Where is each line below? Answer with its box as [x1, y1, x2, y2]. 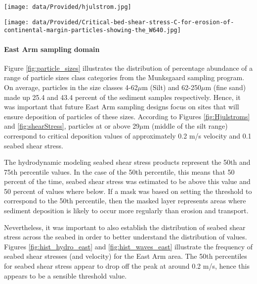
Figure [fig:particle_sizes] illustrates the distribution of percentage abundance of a [4, 62, 253, 73]
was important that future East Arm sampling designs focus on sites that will [4, 101, 239, 112]
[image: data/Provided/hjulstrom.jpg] [4, 3, 131, 10]
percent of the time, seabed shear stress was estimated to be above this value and [4, 176, 251, 187]
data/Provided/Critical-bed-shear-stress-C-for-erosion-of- [32, 18, 234, 26]
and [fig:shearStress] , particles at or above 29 [4, 121, 140, 131]
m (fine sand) [205, 82, 246, 92]
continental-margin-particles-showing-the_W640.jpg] [4, 27, 181, 34]
